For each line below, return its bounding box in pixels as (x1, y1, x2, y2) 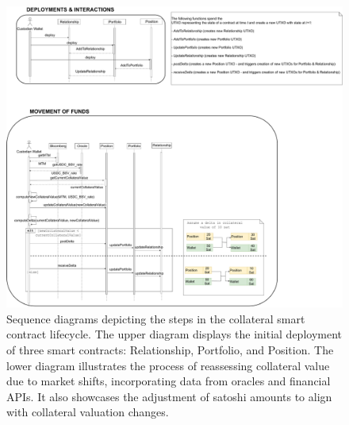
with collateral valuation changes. (6, 404, 169, 420)
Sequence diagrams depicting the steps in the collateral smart (6, 310, 305, 326)
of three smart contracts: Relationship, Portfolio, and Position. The (6, 342, 334, 358)
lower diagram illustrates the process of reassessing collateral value (6, 357, 330, 373)
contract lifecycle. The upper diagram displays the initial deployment (6, 326, 343, 342)
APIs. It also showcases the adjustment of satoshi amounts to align (6, 388, 332, 404)
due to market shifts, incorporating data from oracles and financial (6, 373, 331, 389)
